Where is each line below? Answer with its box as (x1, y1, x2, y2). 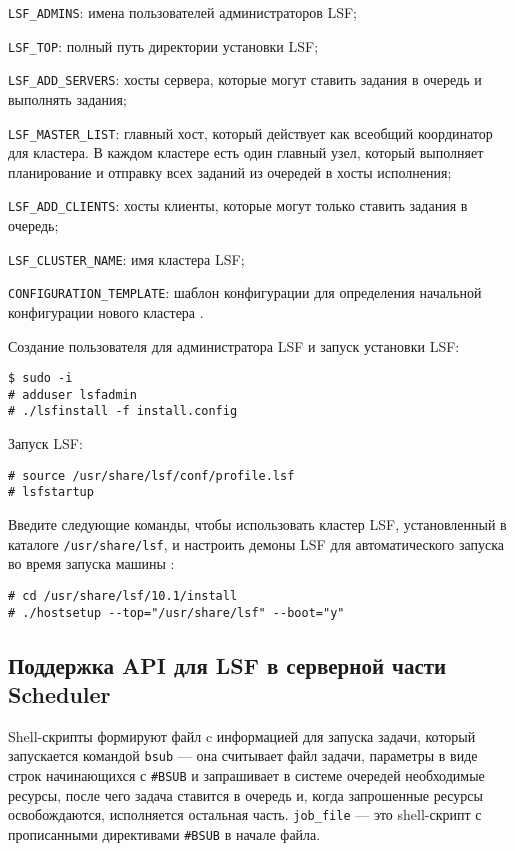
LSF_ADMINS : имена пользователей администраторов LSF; (8, 2, 357, 22)
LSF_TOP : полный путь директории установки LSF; (8, 35, 319, 56)
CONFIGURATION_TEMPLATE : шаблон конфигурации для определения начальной (8, 282, 482, 303)
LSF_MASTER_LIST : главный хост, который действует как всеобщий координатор (8, 122, 493, 143)
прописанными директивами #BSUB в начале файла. (8, 823, 321, 844)
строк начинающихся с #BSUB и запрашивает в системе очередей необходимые (8, 765, 485, 786)
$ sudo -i (8, 371, 73, 386)
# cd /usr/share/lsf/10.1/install (8, 588, 238, 603)
